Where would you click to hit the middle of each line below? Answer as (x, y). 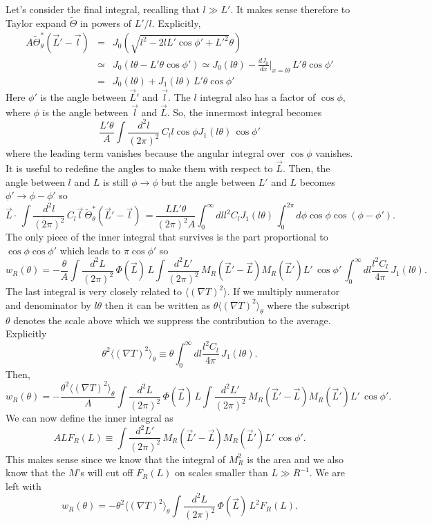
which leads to (90, 250)
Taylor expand (36, 22)
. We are (327, 472)
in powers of (105, 22)
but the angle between (208, 181)
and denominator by (48, 304)
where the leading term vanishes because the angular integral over (145, 153)
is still (115, 181)
